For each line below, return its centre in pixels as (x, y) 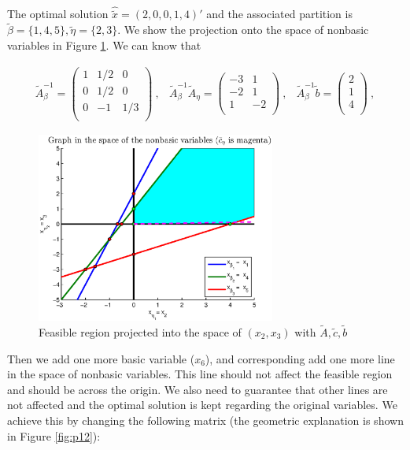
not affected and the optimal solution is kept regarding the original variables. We (202, 405)
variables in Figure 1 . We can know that (104, 45)
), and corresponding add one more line (300, 358)
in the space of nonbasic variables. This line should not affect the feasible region (200, 374)
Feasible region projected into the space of (140, 331)
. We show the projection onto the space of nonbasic (243, 30)
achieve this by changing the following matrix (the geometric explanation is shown (205, 420)
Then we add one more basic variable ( (101, 358)
